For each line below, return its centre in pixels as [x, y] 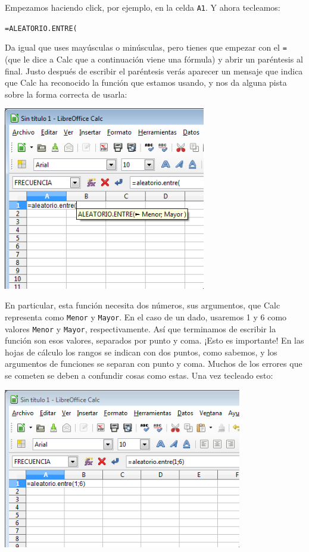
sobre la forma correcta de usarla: [66, 94]
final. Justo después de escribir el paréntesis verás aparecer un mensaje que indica [154, 71]
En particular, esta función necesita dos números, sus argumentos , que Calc [143, 305]
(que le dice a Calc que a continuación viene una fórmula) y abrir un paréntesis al [154, 59]
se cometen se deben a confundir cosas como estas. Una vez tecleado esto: [139, 375]
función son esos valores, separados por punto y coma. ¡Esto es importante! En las [154, 340]
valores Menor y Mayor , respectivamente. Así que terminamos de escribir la [141, 328]
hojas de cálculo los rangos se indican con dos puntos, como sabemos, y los [141, 352]
